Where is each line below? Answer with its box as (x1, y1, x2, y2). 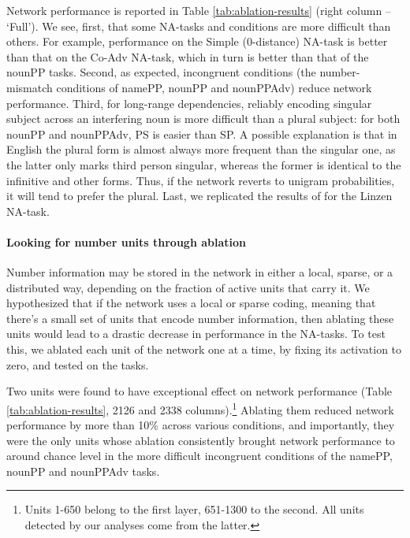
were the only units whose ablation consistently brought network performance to (6, 432, 395, 448)
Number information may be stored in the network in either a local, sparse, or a (6, 264, 393, 280)
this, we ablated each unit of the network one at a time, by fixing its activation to (6, 341, 402, 358)
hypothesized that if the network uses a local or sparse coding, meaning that (6, 295, 376, 311)
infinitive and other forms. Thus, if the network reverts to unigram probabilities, (6, 172, 395, 188)
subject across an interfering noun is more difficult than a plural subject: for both (6, 110, 401, 127)
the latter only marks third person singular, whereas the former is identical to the (6, 156, 401, 173)
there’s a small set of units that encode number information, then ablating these (6, 310, 394, 326)
